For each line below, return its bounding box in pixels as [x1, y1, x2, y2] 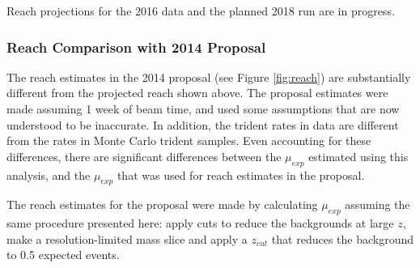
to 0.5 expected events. [6, 246, 120, 263]
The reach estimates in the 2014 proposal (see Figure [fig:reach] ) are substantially [6, 68, 411, 85]
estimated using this [308, 147, 409, 164]
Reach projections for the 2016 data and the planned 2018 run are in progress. [6, 2, 395, 19]
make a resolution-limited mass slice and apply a [6, 230, 248, 247]
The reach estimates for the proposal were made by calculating [6, 196, 318, 213]
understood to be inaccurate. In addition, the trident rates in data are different [6, 116, 399, 133]
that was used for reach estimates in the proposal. [117, 166, 365, 183]
